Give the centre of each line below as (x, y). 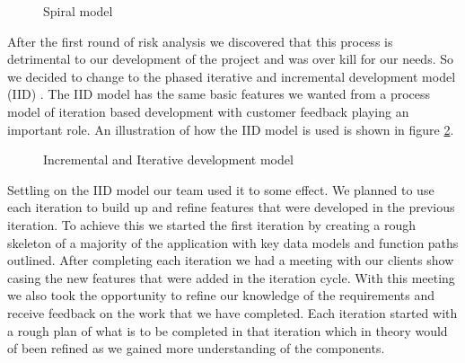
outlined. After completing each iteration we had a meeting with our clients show (231, 260)
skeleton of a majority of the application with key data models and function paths (233, 242)
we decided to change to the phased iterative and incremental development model (232, 76)
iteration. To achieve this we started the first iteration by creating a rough (212, 224)
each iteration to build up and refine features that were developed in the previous (231, 207)
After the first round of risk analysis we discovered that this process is (200, 41)
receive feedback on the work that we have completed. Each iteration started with (232, 312)
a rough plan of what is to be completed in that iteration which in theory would (228, 330)
